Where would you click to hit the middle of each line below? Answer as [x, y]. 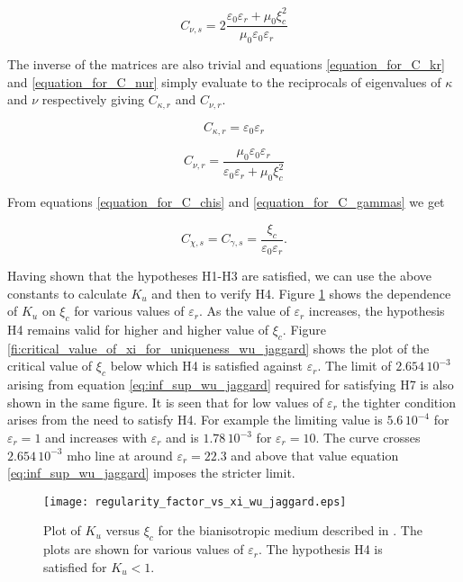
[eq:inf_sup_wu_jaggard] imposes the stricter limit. [151, 473]
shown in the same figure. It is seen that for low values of [165, 402]
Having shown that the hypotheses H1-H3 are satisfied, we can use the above [220, 276]
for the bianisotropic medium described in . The [290, 530]
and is [182, 438]
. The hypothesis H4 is [320, 549]
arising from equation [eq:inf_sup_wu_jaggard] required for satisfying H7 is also [231, 385]
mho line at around [120, 455]
